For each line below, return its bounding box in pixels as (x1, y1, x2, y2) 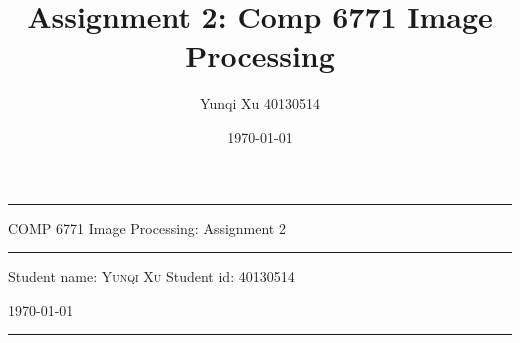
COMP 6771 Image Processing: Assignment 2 (8, 217, 286, 238)
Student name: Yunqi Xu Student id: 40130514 (8, 266, 295, 287)
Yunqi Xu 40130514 (200, 93, 320, 114)
